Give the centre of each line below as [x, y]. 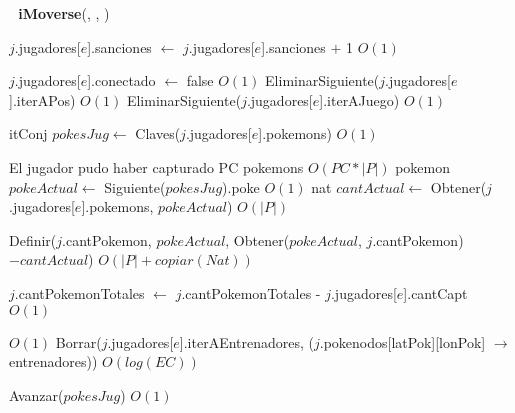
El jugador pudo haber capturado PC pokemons [156, 166]
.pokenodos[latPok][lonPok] [402, 341]
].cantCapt [435, 292]
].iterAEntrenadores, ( [247, 341]
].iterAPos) [42, 99]
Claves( [158, 133]
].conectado [121, 80]
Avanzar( [36, 394]
